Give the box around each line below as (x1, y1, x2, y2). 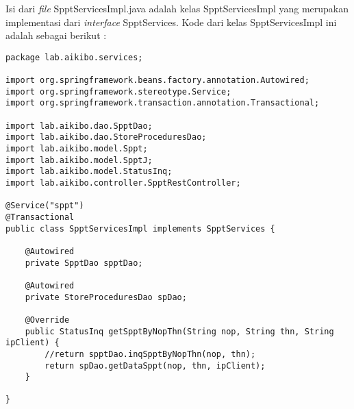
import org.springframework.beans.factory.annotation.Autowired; (5, 75, 309, 86)
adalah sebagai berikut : (5, 28, 107, 42)
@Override (25, 314, 70, 325)
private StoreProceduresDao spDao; (25, 292, 187, 302)
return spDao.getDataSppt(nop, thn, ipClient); (45, 360, 266, 371)
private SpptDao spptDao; (25, 258, 143, 268)
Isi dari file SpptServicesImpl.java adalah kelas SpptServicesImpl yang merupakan (5, 1, 349, 15)
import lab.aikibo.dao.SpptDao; (5, 121, 153, 131)
